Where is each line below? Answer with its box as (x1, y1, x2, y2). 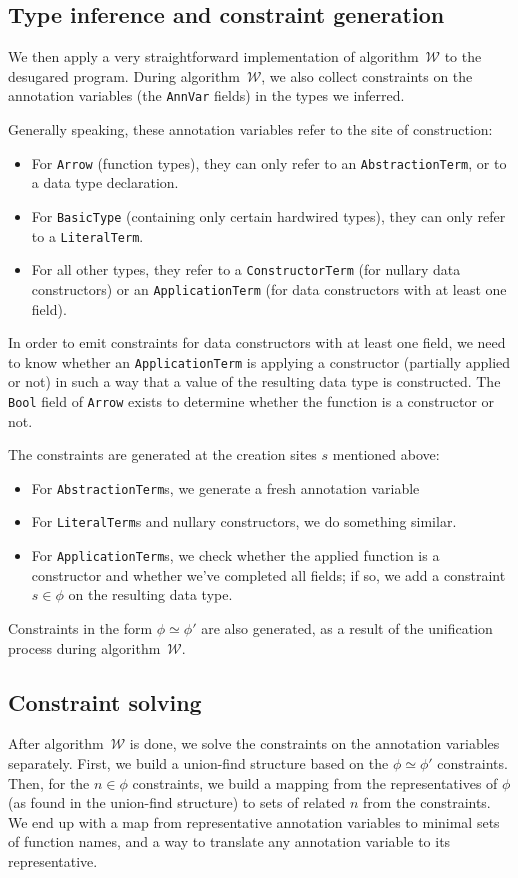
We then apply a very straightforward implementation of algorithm (8, 46, 419, 67)
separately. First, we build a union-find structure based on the (8, 752, 389, 773)
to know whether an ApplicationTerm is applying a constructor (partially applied (8, 351, 511, 372)
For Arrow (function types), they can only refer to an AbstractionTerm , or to (31, 152, 507, 173)
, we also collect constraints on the (261, 65, 473, 86)
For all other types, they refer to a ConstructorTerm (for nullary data (31, 259, 461, 280)
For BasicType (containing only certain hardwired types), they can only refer (31, 205, 506, 226)
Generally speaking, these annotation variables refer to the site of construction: (8, 119, 493, 140)
